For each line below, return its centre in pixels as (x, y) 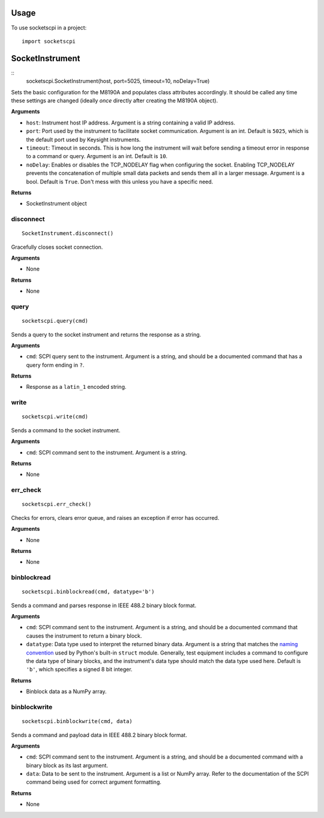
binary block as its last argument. (67, 765)
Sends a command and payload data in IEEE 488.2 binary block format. (99, 735)
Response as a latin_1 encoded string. (76, 387)
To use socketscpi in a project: (49, 28)
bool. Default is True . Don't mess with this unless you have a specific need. (120, 182)
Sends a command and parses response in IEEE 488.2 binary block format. (104, 605)
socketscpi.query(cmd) (55, 321)
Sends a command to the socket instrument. (66, 430)
